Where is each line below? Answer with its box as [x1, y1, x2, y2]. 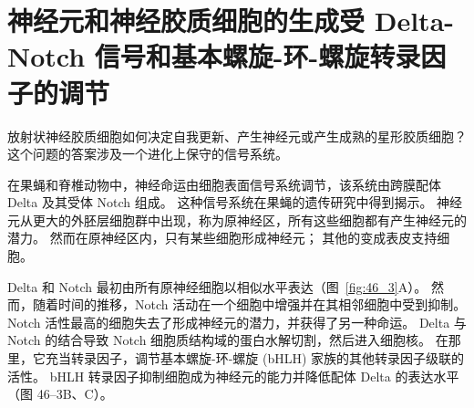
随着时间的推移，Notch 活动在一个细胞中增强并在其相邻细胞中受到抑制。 [32, 295, 467, 314]
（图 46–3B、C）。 [7, 384, 113, 403]
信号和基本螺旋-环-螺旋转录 [94, 37, 421, 75]
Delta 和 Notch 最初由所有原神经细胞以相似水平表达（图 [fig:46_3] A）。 [7, 277, 428, 296]
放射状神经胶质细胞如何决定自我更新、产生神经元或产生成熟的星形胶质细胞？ [7, 126, 467, 145]
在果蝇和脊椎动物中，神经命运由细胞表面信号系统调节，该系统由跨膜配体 [7, 174, 441, 194]
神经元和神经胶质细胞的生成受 [7, 2, 366, 39]
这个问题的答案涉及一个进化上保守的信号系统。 [7, 144, 288, 163]
